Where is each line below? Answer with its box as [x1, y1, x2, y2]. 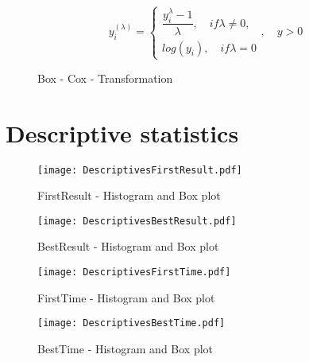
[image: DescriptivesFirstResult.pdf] [37, 164, 242, 176]
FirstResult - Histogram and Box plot [37, 187, 221, 204]
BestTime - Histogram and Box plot [37, 340, 214, 356]
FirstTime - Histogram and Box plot [37, 289, 215, 306]
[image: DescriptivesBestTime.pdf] [37, 317, 226, 329]
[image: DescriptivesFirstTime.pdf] [37, 267, 231, 278]
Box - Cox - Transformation [37, 69, 173, 86]
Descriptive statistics [6, 116, 239, 149]
